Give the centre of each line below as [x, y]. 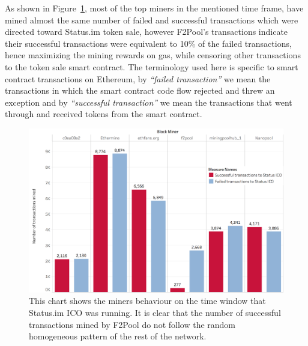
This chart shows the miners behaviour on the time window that [147, 301]
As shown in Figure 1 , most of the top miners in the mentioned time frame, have [154, 8]
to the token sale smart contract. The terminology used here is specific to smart [152, 66]
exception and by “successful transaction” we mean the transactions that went [149, 102]
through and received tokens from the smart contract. [104, 114]
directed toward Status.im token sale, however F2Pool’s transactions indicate [146, 32]
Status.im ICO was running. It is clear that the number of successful [155, 312]
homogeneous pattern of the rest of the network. [118, 336]
